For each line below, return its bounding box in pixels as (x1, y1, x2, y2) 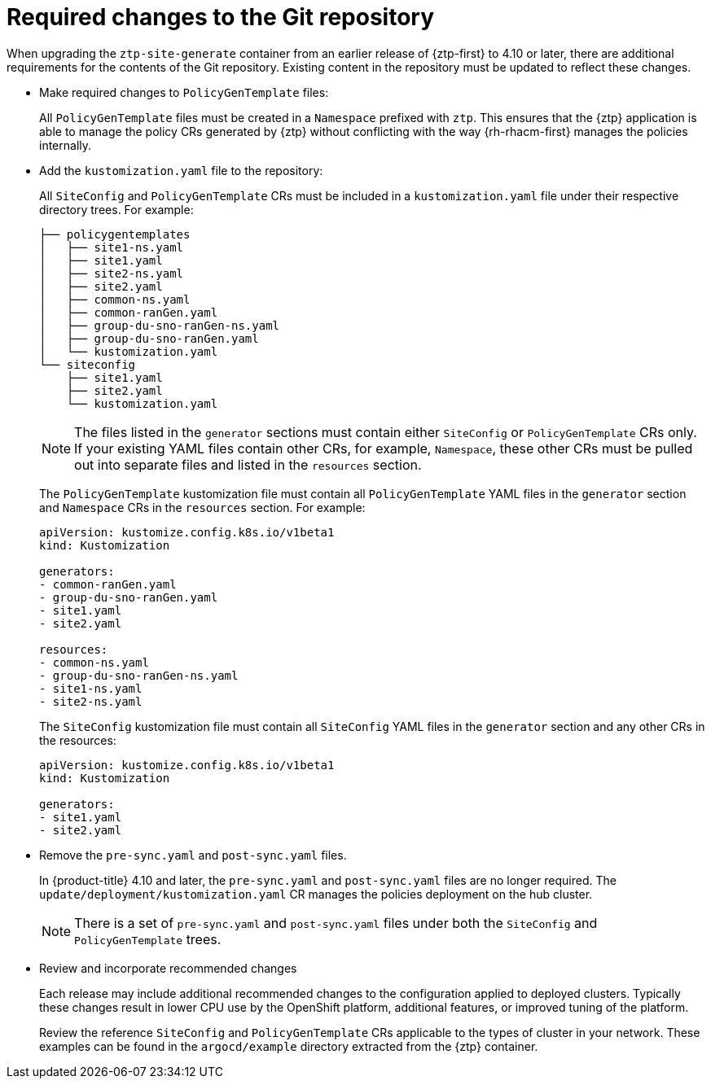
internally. (39, 138, 92, 152)
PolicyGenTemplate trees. (74, 930, 222, 947)
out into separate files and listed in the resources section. (74, 456, 422, 473)
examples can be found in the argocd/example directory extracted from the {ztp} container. (39, 1039, 538, 1053)
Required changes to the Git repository (7, 3, 435, 31)
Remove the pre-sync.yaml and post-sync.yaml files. (39, 847, 347, 862)
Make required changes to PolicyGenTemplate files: (39, 85, 329, 99)
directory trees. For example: (39, 202, 194, 217)
